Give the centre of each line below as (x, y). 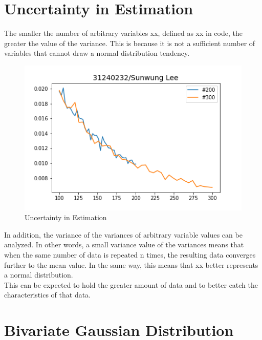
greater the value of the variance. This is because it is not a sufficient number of (130, 43)
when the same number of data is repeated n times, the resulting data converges (130, 254)
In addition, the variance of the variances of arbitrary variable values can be (123, 234)
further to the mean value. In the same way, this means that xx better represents (131, 264)
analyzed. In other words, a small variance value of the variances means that (124, 245)
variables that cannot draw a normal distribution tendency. (97, 53)
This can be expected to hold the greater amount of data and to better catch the (131, 284)
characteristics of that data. (48, 295)
